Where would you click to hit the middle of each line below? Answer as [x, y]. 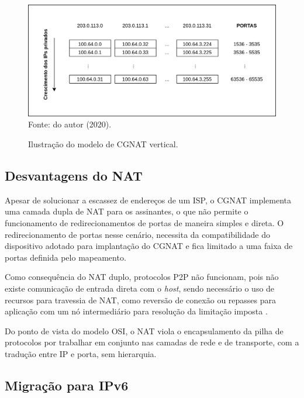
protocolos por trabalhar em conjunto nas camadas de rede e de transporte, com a [152, 342]
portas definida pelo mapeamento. [65, 257]
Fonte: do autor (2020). [70, 124]
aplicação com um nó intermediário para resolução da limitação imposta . [136, 311]
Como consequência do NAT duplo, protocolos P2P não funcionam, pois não [142, 277]
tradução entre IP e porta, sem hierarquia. [81, 353]
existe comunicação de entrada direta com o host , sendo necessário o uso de [140, 288]
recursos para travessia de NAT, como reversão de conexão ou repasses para [141, 300]
